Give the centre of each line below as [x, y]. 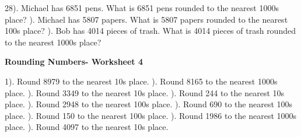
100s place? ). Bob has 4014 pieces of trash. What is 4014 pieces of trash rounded [150, 31]
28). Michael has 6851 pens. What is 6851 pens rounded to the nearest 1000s [142, 8]
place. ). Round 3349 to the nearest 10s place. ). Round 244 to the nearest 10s [145, 92]
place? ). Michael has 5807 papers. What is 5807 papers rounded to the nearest [146, 19]
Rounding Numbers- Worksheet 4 [74, 62]
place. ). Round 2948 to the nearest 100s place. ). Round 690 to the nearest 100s [149, 104]
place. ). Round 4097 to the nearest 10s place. [87, 127]
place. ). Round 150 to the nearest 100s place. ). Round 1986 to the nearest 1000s [151, 115]
